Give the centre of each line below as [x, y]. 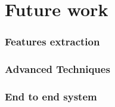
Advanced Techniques [57, 69]
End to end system [51, 96]
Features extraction [52, 42]
